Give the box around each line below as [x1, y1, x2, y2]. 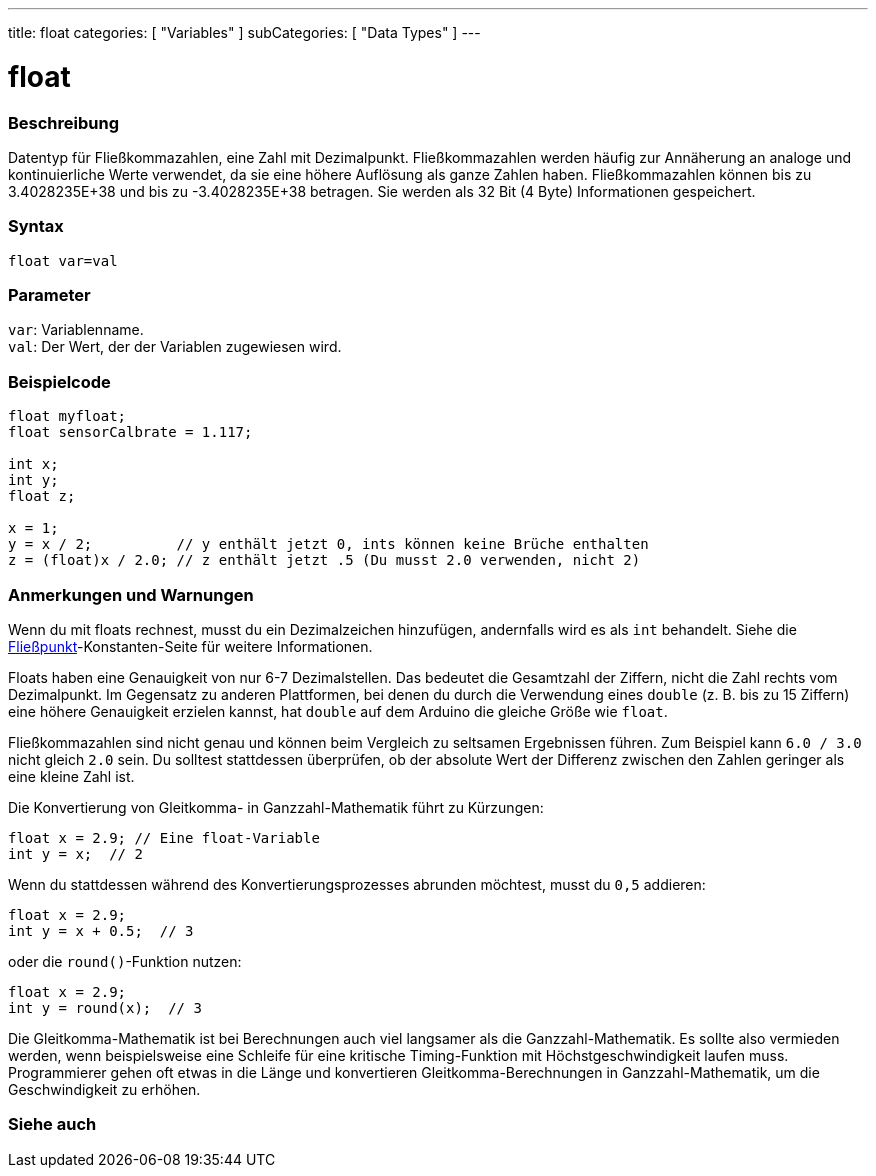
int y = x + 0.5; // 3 [8, 922, 194, 939]
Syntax [8, 216, 64, 237]
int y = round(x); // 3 [8, 999, 202, 1016]
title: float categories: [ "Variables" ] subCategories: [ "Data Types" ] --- [8, 24, 481, 41]
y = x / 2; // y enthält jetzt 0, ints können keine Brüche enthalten [8, 536, 649, 553]
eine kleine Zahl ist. [8, 767, 135, 785]
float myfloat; [8, 408, 127, 425]
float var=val [8, 252, 118, 269]
